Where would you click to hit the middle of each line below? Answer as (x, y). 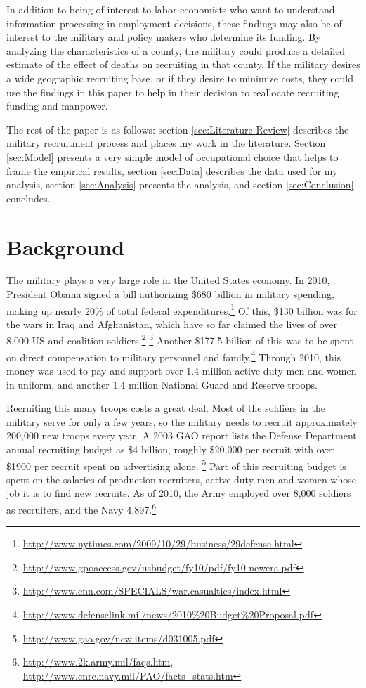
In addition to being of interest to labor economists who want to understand (171, 9)
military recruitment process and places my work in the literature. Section (166, 143)
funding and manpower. (57, 106)
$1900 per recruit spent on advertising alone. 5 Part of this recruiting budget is (176, 465)
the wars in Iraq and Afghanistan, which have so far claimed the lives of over (172, 324)
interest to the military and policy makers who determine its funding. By (164, 37)
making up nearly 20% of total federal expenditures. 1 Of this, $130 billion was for (182, 309)
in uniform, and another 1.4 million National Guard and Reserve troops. (162, 384)
